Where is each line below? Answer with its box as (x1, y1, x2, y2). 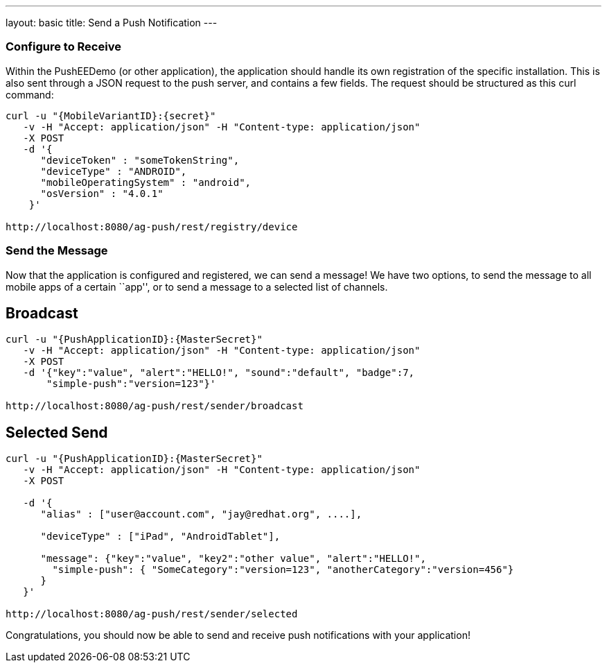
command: (6, 88, 54, 101)
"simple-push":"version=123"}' (46, 378, 216, 390)
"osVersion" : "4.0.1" (40, 187, 164, 199)
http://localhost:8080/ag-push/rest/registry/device (6, 221, 298, 232)
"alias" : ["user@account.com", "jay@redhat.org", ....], (40, 508, 362, 520)
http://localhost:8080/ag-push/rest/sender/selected (6, 608, 298, 620)
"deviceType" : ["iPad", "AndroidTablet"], (40, 531, 281, 542)
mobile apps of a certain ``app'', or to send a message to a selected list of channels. (6, 280, 388, 293)
